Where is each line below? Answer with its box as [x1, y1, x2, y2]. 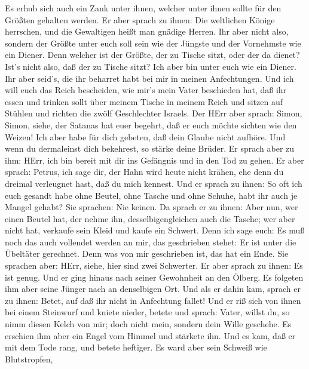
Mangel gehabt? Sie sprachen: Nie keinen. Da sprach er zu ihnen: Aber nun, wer [5, 201, 298, 213]
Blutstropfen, [5, 352, 53, 365]
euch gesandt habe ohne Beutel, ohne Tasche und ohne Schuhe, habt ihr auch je [5, 189, 298, 201]
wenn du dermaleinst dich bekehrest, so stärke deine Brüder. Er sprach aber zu [5, 142, 295, 155]
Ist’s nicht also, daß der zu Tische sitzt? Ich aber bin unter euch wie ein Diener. [5, 60, 296, 72]
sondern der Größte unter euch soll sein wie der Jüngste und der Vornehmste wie [5, 36, 301, 49]
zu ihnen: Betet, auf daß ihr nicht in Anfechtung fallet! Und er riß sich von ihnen [5, 294, 301, 306]
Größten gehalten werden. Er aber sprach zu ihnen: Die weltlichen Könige [5, 13, 275, 26]
